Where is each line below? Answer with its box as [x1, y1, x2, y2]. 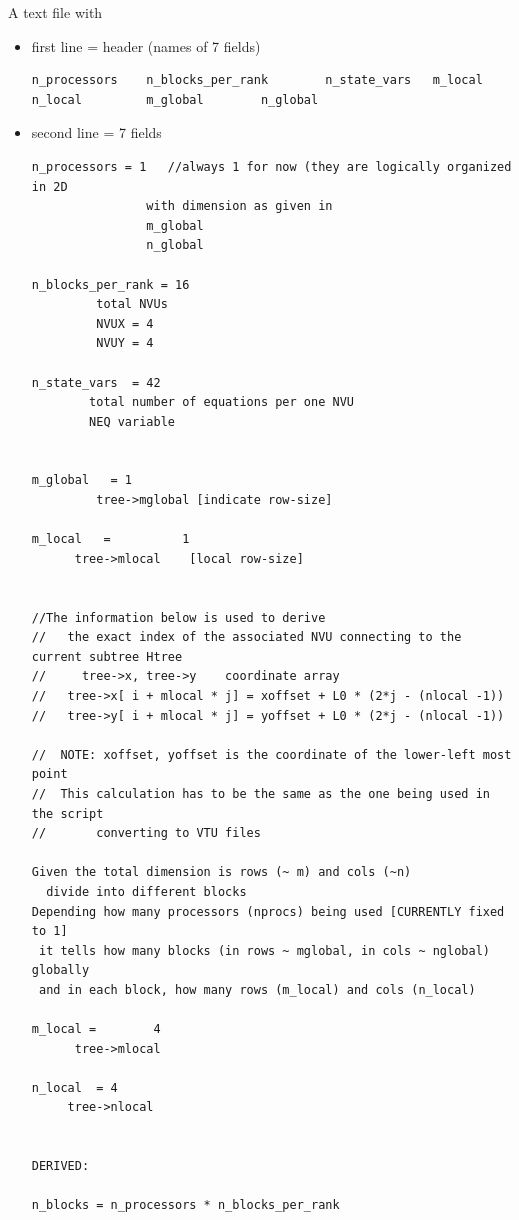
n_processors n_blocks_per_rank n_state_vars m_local [31, 73, 483, 88]
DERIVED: [31, 1159, 90, 1174]
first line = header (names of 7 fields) [31, 35, 261, 56]
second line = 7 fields [31, 122, 162, 143]
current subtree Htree [31, 649, 183, 664]
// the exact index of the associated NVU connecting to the [31, 630, 462, 645]
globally [31, 963, 90, 978]
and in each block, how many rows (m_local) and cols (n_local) [38, 982, 476, 997]
